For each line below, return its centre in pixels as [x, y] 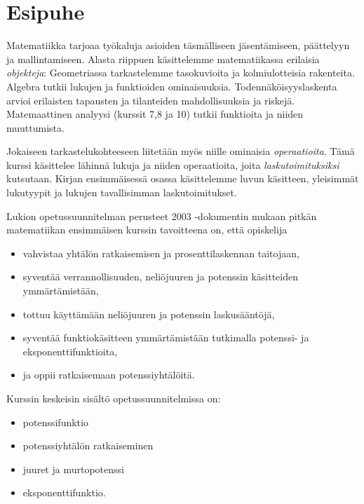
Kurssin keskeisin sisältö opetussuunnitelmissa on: [114, 398]
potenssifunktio [55, 422]
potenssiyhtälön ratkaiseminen [88, 445]
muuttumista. [35, 127]
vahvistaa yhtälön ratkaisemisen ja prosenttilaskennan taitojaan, [161, 253]
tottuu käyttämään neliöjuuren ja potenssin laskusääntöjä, [149, 314]
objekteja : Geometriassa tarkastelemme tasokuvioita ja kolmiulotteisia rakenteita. [181, 73]
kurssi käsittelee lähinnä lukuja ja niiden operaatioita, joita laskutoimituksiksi [173, 164]
